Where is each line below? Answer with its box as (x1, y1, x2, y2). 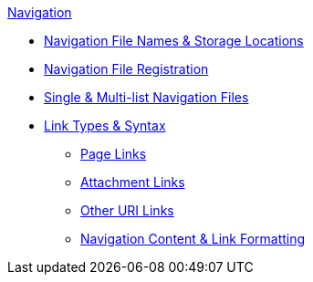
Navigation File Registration (44, 61, 209, 77)
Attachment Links (80, 174, 185, 190)
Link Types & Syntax (44, 118, 166, 133)
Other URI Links (80, 203, 174, 218)
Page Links (80, 146, 147, 162)
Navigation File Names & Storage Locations (44, 33, 304, 48)
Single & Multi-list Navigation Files (44, 89, 249, 105)
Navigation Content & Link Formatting (80, 231, 306, 246)
